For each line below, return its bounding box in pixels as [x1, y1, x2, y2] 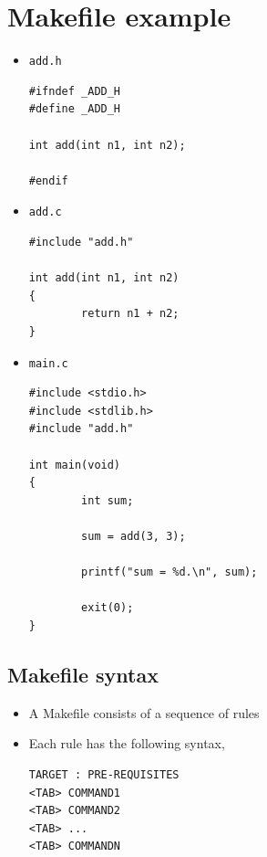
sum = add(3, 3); [81, 529, 186, 543]
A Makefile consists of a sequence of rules [28, 703, 260, 722]
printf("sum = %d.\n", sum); [81, 566, 258, 579]
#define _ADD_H [28, 102, 121, 116]
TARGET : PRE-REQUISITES [28, 767, 180, 781]
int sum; [81, 493, 134, 507]
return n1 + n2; [81, 307, 180, 321]
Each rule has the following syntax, [28, 734, 225, 753]
